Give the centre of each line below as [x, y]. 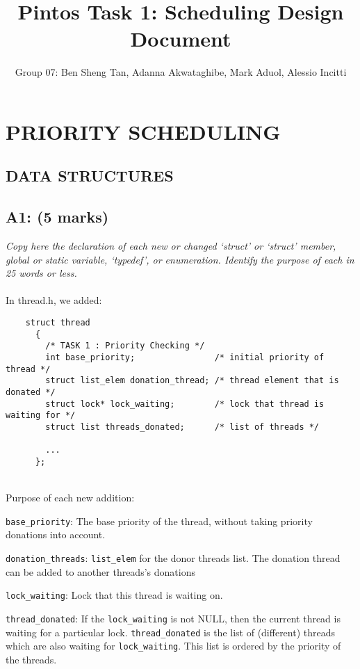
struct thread [58, 323]
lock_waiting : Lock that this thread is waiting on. [114, 595]
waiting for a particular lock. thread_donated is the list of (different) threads [171, 632]
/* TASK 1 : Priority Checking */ [125, 346]
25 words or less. [41, 273]
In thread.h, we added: [54, 300]
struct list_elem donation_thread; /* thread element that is [192, 381]
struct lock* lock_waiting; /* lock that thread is [185, 404]
